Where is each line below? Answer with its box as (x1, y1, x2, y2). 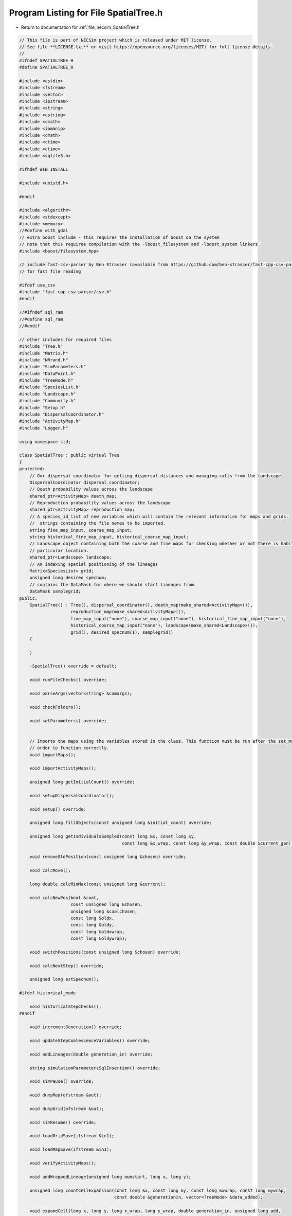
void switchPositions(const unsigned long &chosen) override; (29, 949, 181, 955)
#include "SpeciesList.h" (19, 384, 81, 390)
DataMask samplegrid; (29, 589, 81, 594)
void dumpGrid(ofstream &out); (29, 1106, 104, 1111)
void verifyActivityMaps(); (29, 1160, 97, 1166)
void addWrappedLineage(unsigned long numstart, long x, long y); (29, 1174, 192, 1180)
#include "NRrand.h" (19, 357, 68, 362)
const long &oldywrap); (71, 936, 128, 941)
